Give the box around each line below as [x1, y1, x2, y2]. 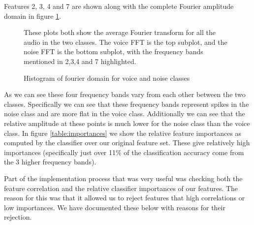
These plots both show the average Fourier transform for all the [24, 27, 216, 37]
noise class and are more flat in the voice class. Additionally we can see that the [4, 108, 245, 119]
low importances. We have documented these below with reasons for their [4, 202, 225, 212]
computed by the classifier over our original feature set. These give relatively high [4, 137, 250, 148]
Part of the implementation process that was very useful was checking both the [4, 173, 243, 183]
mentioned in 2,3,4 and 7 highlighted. [24, 56, 136, 66]
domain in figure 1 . [4, 10, 61, 21]
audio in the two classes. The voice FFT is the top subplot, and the [24, 36, 227, 47]
